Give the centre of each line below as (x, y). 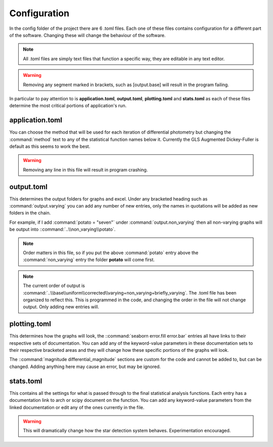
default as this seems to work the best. (50, 146)
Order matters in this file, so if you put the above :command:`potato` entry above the (111, 253)
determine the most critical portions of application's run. (68, 106)
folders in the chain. (30, 213)
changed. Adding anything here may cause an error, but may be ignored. (85, 367)
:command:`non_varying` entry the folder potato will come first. (89, 260)
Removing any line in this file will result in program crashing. (85, 170)
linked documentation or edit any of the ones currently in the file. (77, 407)
